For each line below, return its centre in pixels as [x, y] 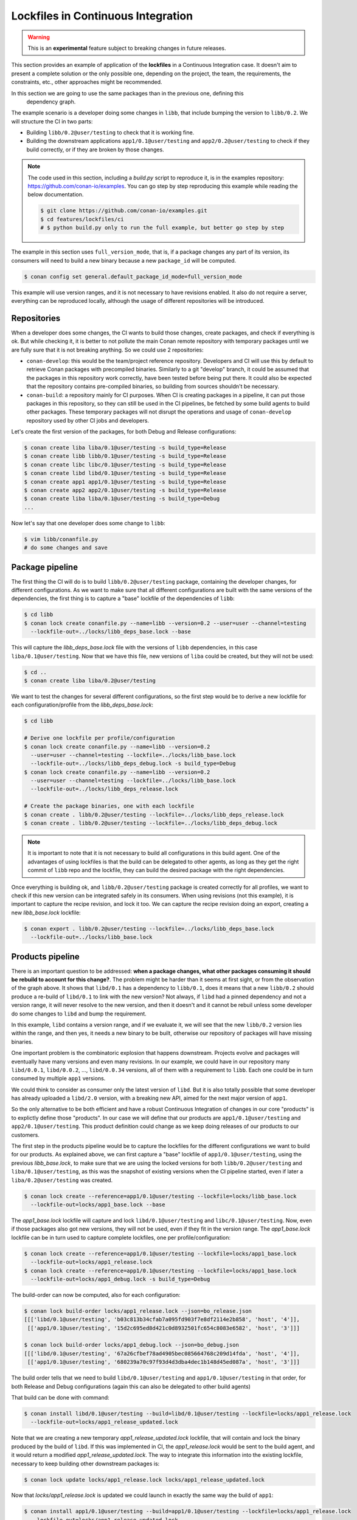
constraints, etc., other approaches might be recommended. [87, 82]
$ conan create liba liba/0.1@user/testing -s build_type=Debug [122, 499]
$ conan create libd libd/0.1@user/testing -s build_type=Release [125, 473]
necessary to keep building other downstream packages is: [85, 1463]
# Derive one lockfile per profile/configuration [99, 738]
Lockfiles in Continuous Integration [102, 16]
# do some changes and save [66, 548]
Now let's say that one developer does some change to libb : [88, 523]
